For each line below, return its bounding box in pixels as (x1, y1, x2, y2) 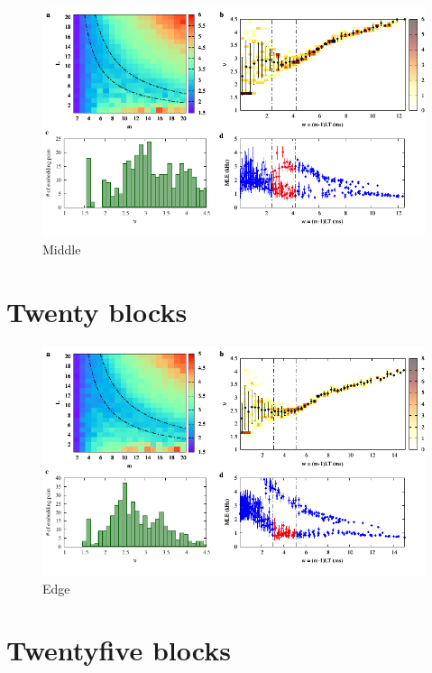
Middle (42, 239, 81, 258)
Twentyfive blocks (6, 632, 231, 668)
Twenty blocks (6, 292, 188, 329)
